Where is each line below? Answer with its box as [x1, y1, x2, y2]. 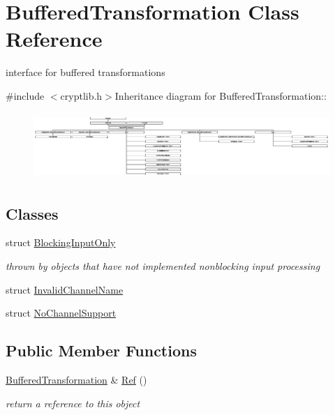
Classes [6, 202, 59, 224]
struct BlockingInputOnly [6, 235, 116, 250]
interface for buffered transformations [6, 65, 165, 80]
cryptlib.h [60, 88, 103, 103]
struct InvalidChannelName [6, 282, 124, 296]
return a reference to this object [6, 395, 140, 410]
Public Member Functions [6, 340, 197, 361]
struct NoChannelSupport [6, 305, 117, 320]
